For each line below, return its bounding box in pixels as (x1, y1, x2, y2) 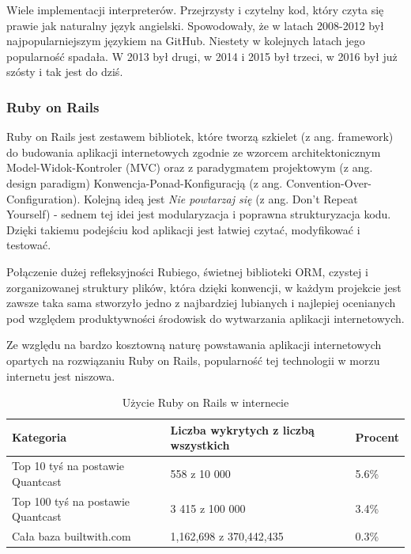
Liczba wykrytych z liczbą (170, 421, 315, 438)
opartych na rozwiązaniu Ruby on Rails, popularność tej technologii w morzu (6, 351, 380, 368)
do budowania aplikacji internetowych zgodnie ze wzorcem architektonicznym (6, 143, 381, 160)
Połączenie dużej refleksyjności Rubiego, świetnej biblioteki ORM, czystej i (6, 263, 368, 279)
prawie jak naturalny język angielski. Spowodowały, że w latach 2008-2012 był (6, 17, 384, 33)
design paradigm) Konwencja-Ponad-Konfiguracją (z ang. (6, 174, 283, 191)
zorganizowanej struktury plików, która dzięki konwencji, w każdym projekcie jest (6, 279, 402, 295)
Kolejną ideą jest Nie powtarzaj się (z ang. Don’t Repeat (84, 190, 358, 207)
